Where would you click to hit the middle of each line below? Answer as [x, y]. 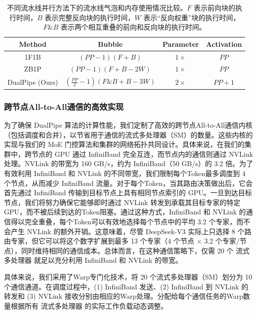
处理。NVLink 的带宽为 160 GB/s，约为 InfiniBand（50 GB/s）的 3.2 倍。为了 [128, 163]
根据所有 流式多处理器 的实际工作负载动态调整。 [89, 305]
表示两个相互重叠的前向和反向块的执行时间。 [133, 27]
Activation [224, 44]
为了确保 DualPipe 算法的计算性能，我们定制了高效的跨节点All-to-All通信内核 [128, 125]
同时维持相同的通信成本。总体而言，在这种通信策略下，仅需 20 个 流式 [135, 250]
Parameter [181, 44]
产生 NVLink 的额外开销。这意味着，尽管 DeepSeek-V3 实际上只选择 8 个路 [131, 231]
